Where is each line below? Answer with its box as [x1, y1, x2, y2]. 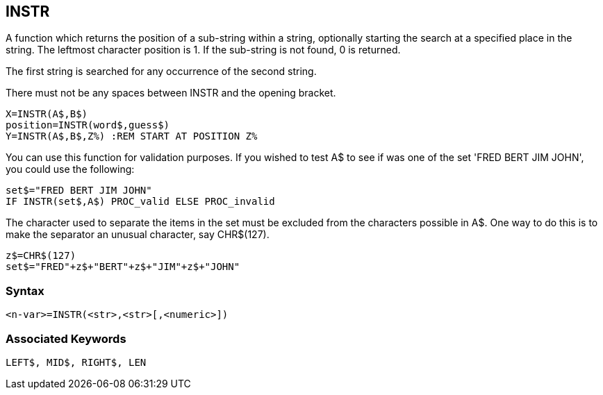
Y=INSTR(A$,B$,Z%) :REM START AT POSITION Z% [6, 131, 258, 142]
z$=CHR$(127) [6, 250, 76, 262]
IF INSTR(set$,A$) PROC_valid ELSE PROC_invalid [6, 196, 275, 208]
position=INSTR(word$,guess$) [6, 119, 170, 131]
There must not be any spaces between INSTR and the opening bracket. [6, 87, 336, 99]
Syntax [6, 283, 44, 298]
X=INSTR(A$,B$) [6, 108, 88, 120]
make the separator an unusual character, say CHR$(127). [6, 228, 270, 241]
